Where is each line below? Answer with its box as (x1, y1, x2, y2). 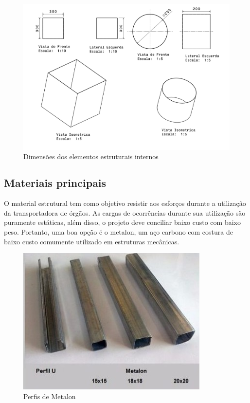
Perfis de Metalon (23, 391, 76, 401)
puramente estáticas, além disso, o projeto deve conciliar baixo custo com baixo (4, 217, 241, 227)
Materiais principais (4, 175, 107, 190)
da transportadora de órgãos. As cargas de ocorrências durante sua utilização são (4, 207, 246, 218)
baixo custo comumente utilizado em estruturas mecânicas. (4, 236, 179, 246)
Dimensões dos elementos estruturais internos (23, 151, 159, 162)
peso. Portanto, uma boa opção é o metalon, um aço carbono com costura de (4, 226, 233, 237)
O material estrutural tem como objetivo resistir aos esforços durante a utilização (4, 198, 246, 208)
